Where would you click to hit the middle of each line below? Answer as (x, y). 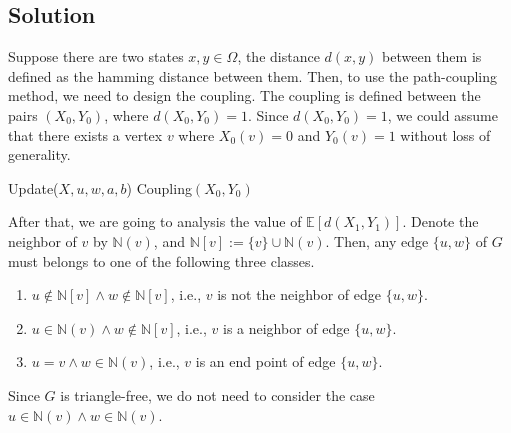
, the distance (278, 56)
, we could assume (442, 114)
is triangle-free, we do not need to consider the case (217, 394)
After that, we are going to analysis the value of (155, 221)
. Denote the (440, 221)
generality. (39, 154)
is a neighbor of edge (286, 327)
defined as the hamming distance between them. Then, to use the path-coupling (253, 75)
